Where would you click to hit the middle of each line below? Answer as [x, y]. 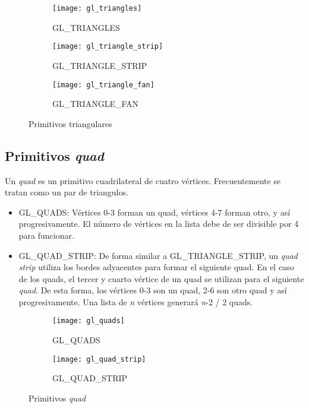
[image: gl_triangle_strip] [108, 47]
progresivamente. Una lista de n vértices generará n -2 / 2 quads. [136, 301]
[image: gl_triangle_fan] [103, 85]
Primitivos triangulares [70, 123]
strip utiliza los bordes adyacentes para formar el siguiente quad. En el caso [156, 267]
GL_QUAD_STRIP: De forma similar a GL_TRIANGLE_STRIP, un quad [158, 255]
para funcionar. [46, 235]
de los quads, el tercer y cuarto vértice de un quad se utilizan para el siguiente [161, 278]
